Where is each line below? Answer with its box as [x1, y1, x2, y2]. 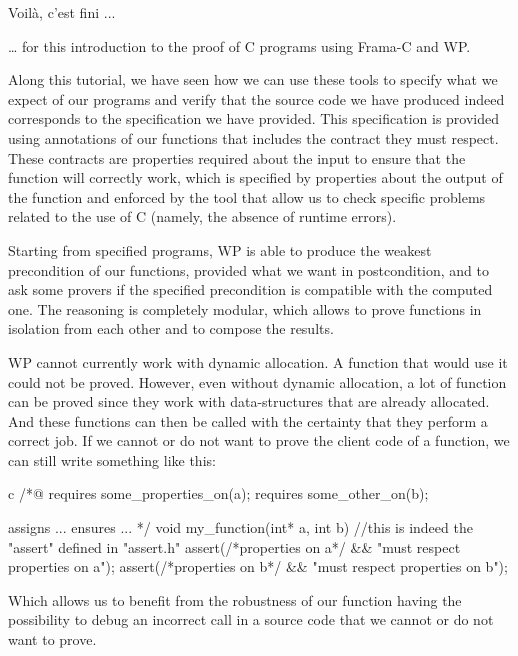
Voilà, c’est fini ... [8, 2, 116, 22]
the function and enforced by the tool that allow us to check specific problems [8, 186, 486, 207]
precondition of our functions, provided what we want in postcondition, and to [8, 259, 490, 280]
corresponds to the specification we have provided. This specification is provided [8, 108, 500, 129]
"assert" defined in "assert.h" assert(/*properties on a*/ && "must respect [8, 536, 461, 557]
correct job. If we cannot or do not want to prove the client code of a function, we [8, 430, 510, 451]
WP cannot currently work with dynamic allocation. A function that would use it [8, 351, 508, 372]
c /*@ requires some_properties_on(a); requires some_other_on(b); [8, 483, 429, 504]
